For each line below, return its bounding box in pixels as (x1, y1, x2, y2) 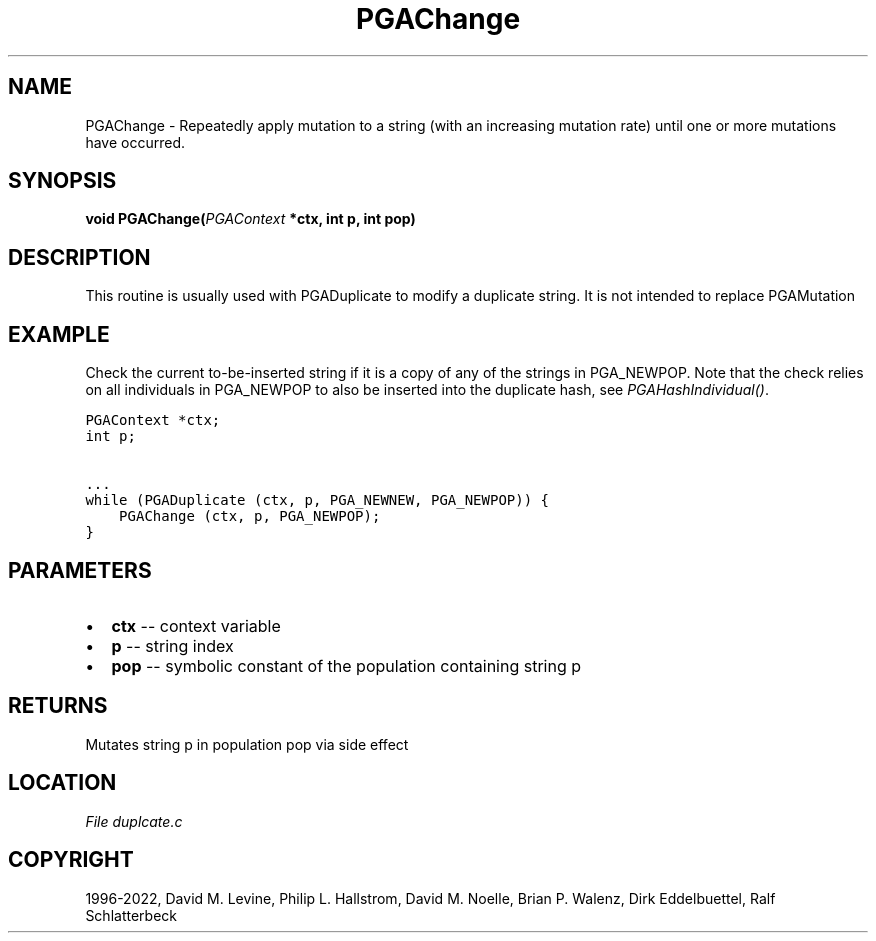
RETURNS (8, 693, 108, 719)
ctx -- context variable (111, 615, 281, 636)
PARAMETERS (8, 557, 152, 583)
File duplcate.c (85, 812, 183, 830)
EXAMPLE (8, 321, 110, 347)
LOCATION (8, 770, 117, 796)
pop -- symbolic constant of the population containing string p (111, 655, 582, 676)
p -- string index (111, 635, 234, 656)
